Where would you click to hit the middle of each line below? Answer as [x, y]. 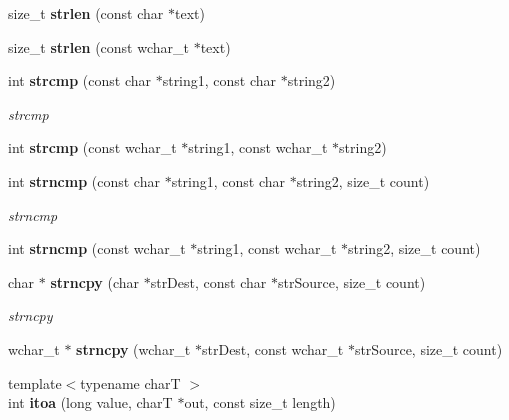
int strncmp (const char [84, 180]
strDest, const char [208, 281]
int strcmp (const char [79, 80]
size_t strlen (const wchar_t [98, 46]
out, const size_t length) [260, 402]
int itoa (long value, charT [90, 402]
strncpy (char [95, 281]
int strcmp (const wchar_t [92, 147]
